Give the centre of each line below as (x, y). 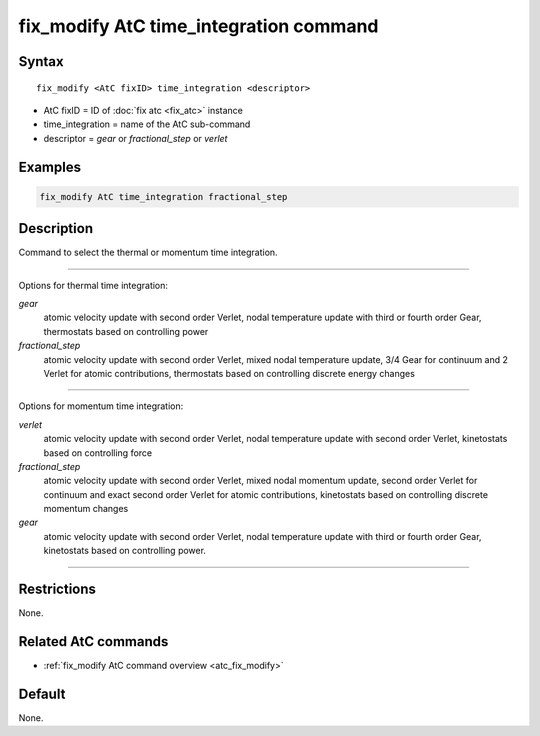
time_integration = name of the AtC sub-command (147, 124)
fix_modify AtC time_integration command (198, 26)
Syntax (41, 61)
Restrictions (57, 589)
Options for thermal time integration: (93, 285)
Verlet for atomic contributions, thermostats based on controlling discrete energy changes (229, 373)
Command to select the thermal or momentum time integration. (148, 252)
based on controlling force (98, 452)
